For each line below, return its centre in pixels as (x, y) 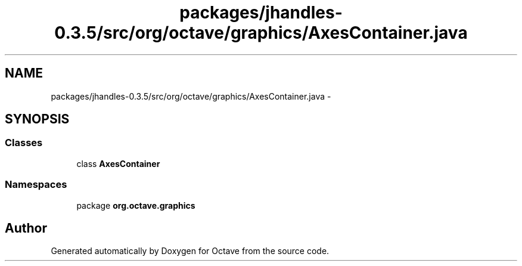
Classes (24, 143)
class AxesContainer (118, 163)
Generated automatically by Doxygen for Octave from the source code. (190, 251)
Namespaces (36, 185)
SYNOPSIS (37, 119)
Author (26, 228)
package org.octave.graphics (136, 205)
